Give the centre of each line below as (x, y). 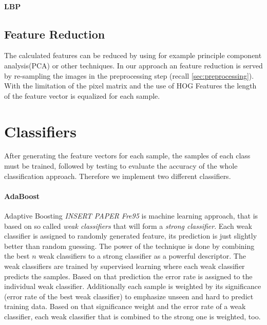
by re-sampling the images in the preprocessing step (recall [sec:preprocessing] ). (129, 75)
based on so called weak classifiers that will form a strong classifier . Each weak (128, 225)
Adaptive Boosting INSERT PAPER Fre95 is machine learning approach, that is (131, 216)
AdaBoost (22, 196)
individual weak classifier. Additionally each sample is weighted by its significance (133, 286)
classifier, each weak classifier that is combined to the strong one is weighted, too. (132, 316)
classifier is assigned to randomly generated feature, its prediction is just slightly (131, 236)
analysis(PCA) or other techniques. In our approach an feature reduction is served (133, 65)
